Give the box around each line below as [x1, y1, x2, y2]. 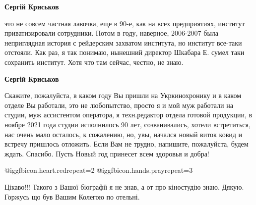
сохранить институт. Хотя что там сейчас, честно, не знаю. [4, 56, 184, 67]
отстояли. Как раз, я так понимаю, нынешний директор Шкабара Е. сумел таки [4, 47, 245, 57]
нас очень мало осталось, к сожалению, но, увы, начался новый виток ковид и [4, 129, 243, 139]
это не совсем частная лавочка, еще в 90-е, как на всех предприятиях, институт [4, 18, 245, 28]
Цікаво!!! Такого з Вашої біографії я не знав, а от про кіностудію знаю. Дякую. [4, 181, 244, 192]
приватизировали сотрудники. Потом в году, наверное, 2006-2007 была [4, 28, 218, 38]
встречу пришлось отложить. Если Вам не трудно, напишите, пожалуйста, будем [4, 139, 249, 149]
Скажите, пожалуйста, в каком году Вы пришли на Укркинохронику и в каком [4, 90, 242, 101]
